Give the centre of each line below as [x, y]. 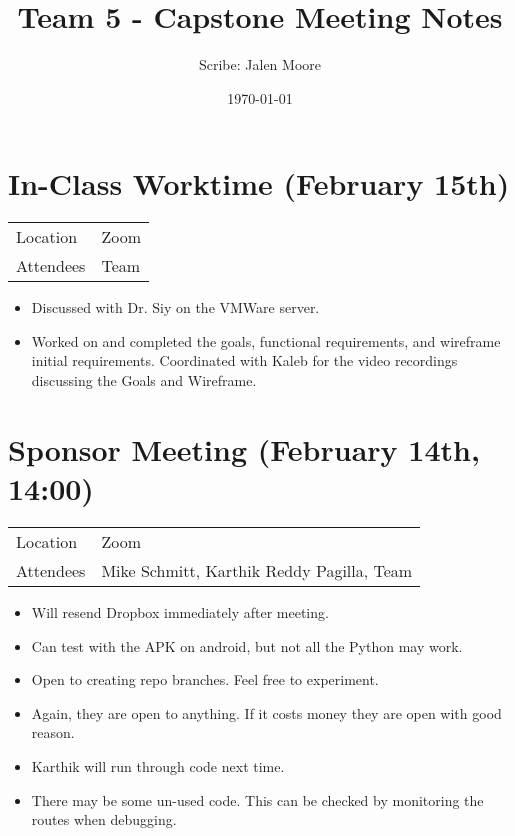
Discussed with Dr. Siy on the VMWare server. [175, 307]
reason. [53, 732]
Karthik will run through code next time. [158, 765]
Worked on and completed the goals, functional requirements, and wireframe [266, 340]
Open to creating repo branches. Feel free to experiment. [205, 679]
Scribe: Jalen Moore [259, 64]
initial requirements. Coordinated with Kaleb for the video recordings [244, 360]
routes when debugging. [104, 819]
